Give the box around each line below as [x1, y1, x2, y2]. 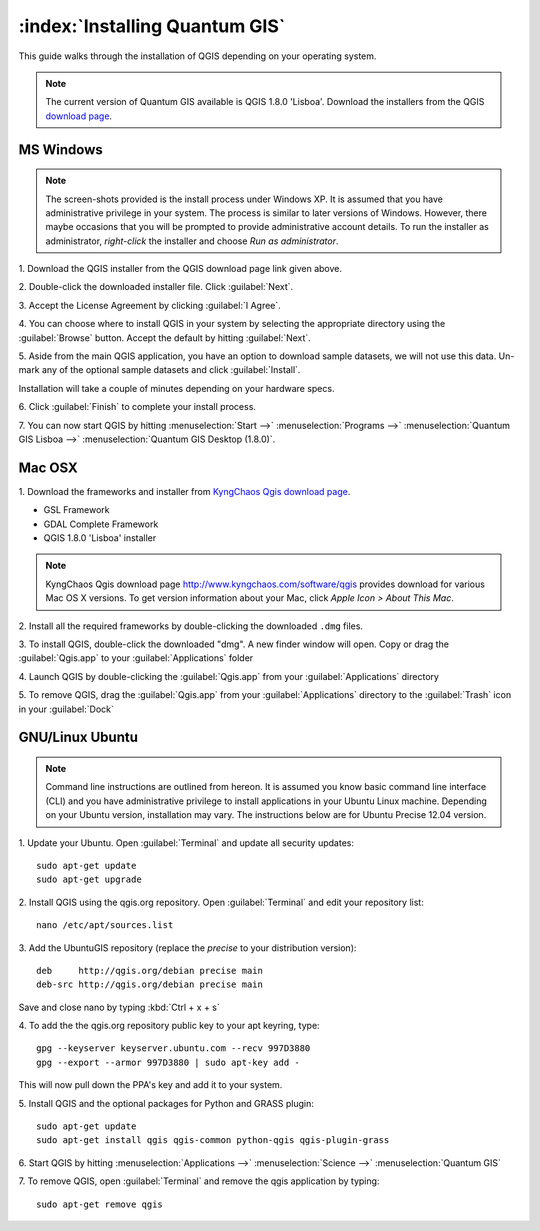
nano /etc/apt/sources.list [36, 920, 174, 931]
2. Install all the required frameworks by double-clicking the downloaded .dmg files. [18, 620, 364, 632]
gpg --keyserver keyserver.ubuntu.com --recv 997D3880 [36, 1043, 311, 1054]
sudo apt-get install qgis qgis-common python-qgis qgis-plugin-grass [36, 1135, 390, 1146]
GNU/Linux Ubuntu [18, 729, 139, 746]
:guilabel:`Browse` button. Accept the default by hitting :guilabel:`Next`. [18, 331, 312, 344]
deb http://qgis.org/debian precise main [36, 965, 264, 976]
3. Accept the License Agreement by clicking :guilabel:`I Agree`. [18, 299, 282, 311]
